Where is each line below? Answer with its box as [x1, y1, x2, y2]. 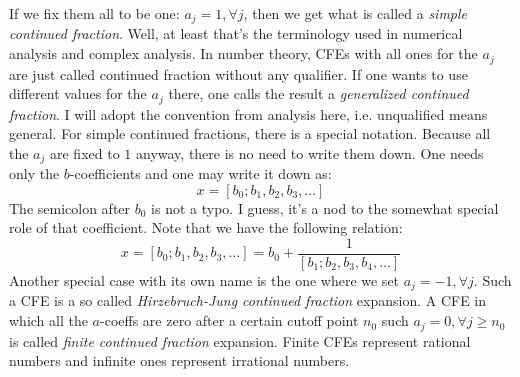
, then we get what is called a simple [243, 3, 468, 23]
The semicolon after [9, 197, 131, 218]
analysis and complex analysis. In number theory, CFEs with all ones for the [9, 43, 478, 64]
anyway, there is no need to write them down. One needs [135, 142, 484, 163]
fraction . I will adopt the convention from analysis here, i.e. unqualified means [9, 103, 488, 124]
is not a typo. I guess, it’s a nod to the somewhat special [151, 197, 499, 218]
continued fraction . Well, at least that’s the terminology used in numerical [9, 23, 463, 44]
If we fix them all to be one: [9, 3, 180, 23]
